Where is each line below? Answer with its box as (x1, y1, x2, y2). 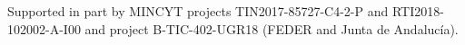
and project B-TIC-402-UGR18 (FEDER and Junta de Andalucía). (84, 19, 459, 38)
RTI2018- (391, 2, 444, 20)
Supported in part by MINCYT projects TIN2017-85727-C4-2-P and (7, 2, 389, 20)
